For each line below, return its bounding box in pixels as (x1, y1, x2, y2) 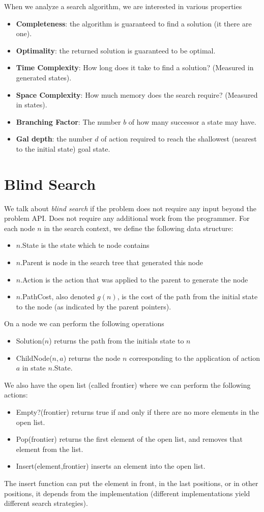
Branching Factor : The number (16, 116, 121, 127)
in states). (16, 99, 47, 110)
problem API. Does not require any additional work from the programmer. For (4, 213, 250, 223)
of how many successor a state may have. (128, 116, 256, 127)
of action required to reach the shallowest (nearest (101, 133, 257, 144)
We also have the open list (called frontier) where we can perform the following (4, 379, 251, 390)
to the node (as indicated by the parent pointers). (16, 301, 171, 311)
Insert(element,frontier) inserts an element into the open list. (16, 461, 206, 471)
